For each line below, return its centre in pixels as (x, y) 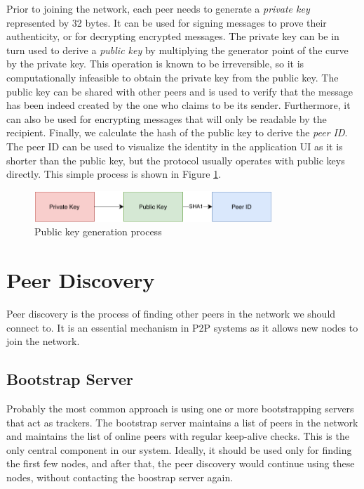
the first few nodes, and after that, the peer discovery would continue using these (181, 463)
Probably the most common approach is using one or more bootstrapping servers (180, 408)
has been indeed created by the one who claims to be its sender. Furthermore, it (178, 105)
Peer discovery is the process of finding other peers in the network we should (171, 313)
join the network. (43, 341)
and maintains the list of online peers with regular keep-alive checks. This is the (178, 436)
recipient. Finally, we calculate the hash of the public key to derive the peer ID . (177, 132)
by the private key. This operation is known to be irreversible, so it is (155, 64)
